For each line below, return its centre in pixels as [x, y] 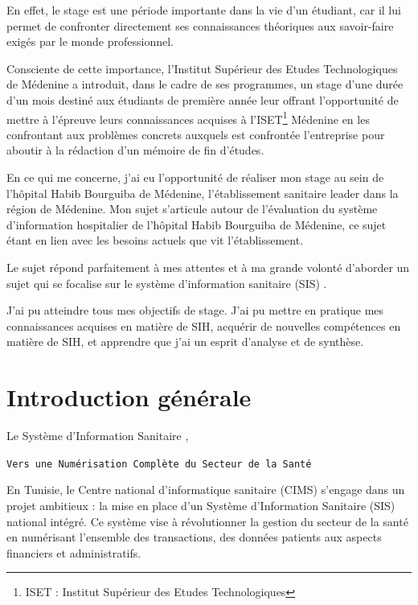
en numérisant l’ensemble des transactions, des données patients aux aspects [194, 537]
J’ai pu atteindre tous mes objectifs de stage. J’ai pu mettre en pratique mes [195, 310]
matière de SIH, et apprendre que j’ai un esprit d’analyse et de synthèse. [185, 342]
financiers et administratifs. [74, 552]
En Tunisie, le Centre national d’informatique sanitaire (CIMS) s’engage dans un [206, 490]
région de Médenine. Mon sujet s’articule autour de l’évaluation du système [192, 209]
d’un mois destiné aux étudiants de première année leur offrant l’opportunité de [203, 99]
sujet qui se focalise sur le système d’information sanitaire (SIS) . [167, 283]
